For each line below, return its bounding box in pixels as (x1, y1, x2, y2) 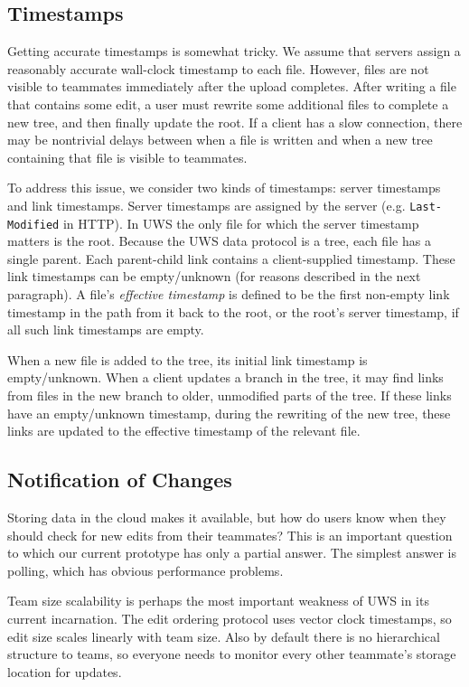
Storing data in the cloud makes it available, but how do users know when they (7, 508, 446, 526)
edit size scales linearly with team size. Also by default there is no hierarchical (7, 626, 440, 645)
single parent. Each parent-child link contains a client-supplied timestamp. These (7, 249, 455, 268)
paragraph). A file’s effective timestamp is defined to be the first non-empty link (7, 285, 450, 304)
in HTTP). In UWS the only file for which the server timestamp (62, 213, 419, 232)
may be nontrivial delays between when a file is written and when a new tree (7, 130, 433, 149)
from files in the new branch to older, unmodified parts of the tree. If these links (7, 386, 452, 405)
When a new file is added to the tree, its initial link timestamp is (7, 350, 368, 369)
